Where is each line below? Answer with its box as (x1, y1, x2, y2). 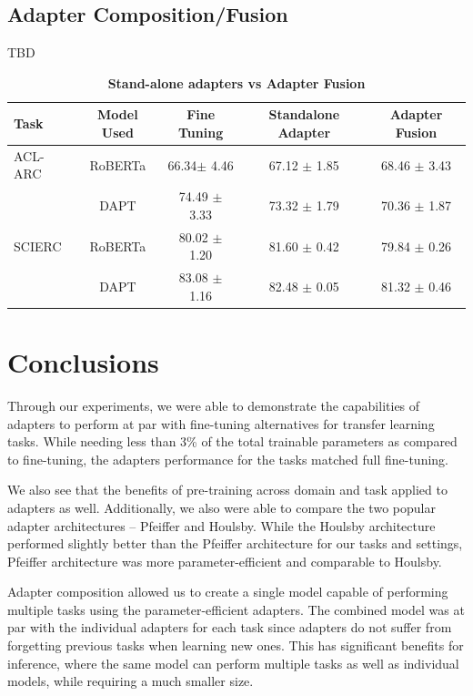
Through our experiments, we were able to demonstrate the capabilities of (7, 395, 420, 415)
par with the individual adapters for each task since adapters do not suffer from (7, 618, 452, 637)
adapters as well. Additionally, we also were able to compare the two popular (7, 497, 436, 517)
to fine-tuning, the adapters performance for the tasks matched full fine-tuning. (7, 449, 448, 468)
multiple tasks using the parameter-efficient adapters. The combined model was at (7, 599, 465, 619)
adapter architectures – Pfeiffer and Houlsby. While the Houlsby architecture (7, 516, 436, 535)
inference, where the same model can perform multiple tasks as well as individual (7, 653, 459, 672)
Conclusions (7, 343, 159, 381)
